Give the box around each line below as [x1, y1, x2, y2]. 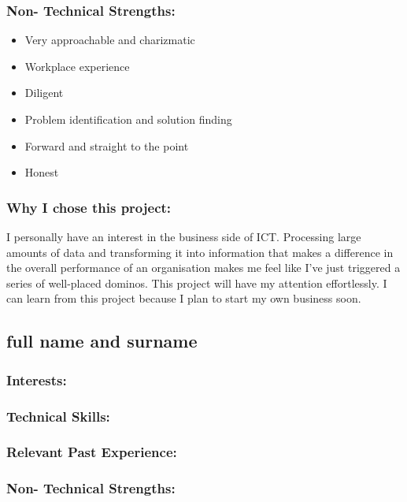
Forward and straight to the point [24, 137, 189, 154]
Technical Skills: [6, 406, 110, 426]
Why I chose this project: [6, 197, 172, 217]
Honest [24, 164, 59, 180]
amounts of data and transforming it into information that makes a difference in [6, 244, 394, 260]
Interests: [6, 370, 67, 389]
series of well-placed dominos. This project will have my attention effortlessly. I [6, 274, 387, 291]
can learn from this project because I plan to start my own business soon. [6, 290, 361, 307]
